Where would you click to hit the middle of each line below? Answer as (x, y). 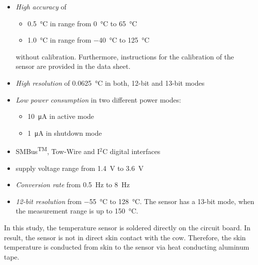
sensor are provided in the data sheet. (73, 66)
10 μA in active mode (61, 116)
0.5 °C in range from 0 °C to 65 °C (82, 23)
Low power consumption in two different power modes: (98, 99)
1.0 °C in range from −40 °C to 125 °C (88, 40)
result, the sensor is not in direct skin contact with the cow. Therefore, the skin (125, 237)
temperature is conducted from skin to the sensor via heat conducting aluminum (127, 247)
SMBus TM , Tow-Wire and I (58, 150)
